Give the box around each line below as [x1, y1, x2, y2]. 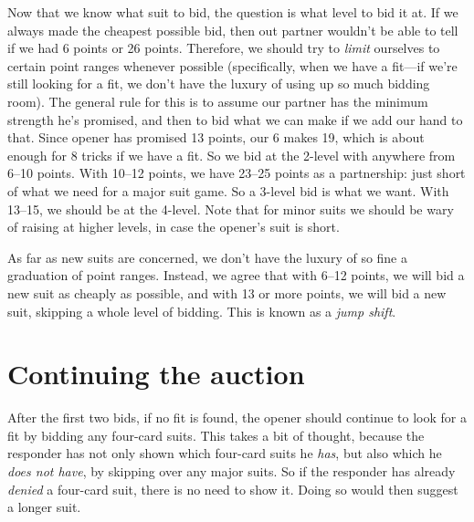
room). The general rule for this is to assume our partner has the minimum [7, 91, 428, 110]
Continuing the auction [7, 355, 305, 392]
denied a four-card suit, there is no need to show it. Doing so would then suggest [7, 479, 458, 498]
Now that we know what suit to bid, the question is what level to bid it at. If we [7, 3, 458, 21]
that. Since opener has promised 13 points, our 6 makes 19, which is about [7, 128, 425, 147]
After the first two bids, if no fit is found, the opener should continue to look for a [7, 408, 467, 427]
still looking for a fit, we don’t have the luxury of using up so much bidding [7, 74, 430, 93]
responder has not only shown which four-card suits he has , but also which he [7, 444, 442, 463]
